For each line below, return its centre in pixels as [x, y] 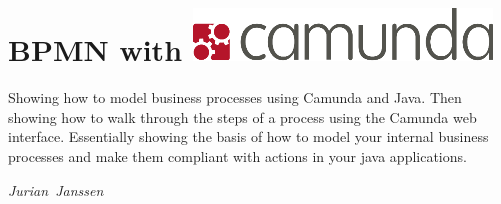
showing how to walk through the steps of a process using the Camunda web [242, 116]
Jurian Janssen [56, 189]
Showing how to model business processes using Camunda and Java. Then [235, 97]
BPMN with [95, 49]
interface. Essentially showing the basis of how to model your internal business [248, 136]
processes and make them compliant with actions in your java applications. [237, 155]
